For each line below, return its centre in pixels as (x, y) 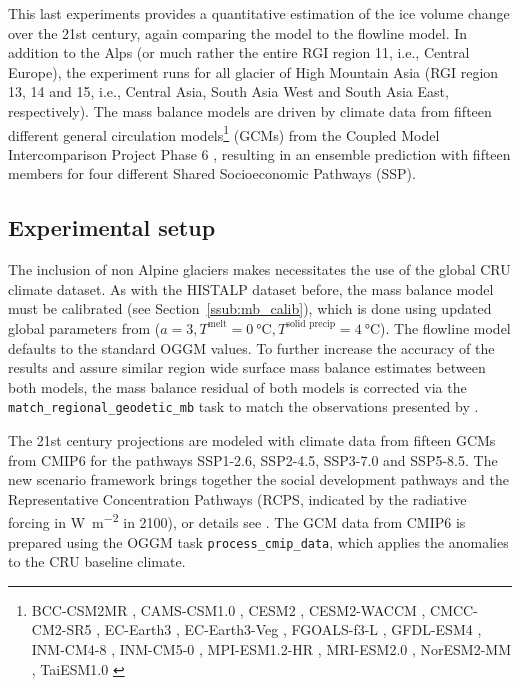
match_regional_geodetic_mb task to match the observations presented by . (243, 406)
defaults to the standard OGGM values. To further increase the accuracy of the (251, 347)
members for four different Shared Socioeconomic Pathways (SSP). (212, 173)
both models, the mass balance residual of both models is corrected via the (237, 386)
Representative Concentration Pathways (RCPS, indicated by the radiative (237, 498)
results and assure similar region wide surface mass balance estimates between (247, 367)
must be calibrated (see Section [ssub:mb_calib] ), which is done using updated (250, 308)
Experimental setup (112, 227)
